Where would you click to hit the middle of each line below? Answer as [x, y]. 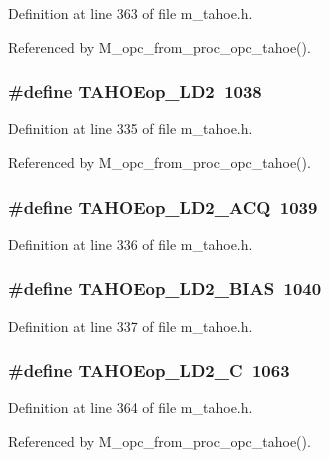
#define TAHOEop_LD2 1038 [135, 91]
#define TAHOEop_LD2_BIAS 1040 [165, 288]
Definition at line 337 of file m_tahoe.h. [130, 325]
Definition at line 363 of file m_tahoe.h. [130, 13]
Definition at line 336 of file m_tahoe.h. [130, 243]
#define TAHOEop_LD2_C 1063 [149, 370]
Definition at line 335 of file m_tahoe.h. [130, 128]
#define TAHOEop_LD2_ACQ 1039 [163, 206]
